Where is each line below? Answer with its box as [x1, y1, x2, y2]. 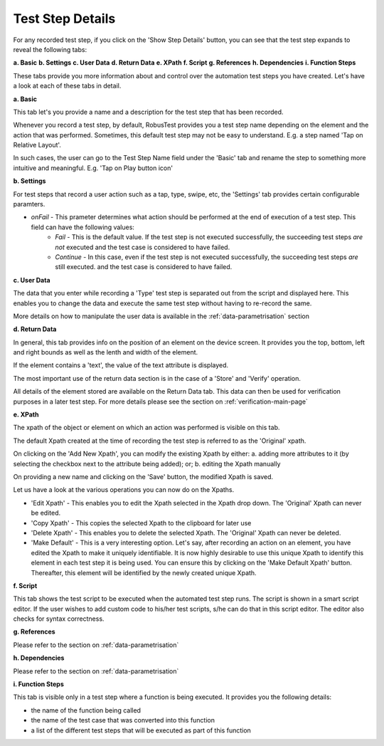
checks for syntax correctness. [13, 614, 105, 623]
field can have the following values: [31, 223, 135, 231]
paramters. [13, 200, 46, 209]
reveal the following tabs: [13, 45, 87, 53]
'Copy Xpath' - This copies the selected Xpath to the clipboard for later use [31, 518, 252, 527]
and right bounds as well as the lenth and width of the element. [13, 348, 198, 357]
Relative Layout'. [13, 141, 62, 149]
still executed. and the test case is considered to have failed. [55, 263, 233, 271]
